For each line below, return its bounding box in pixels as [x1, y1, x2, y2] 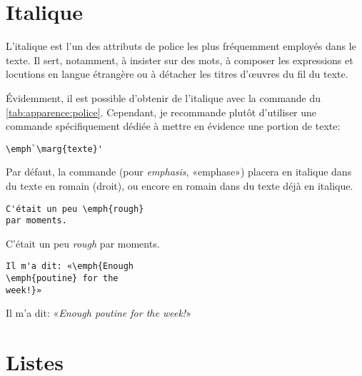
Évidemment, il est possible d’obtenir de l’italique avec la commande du [6, 90, 321, 105]
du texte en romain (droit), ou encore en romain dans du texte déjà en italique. [6, 178, 353, 193]
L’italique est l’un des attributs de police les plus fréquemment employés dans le [6, 39, 356, 54]
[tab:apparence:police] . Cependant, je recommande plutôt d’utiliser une [6, 104, 317, 119]
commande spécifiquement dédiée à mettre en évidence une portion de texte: [6, 118, 341, 133]
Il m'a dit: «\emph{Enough [6, 261, 134, 272]
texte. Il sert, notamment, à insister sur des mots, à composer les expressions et [6, 52, 353, 67]
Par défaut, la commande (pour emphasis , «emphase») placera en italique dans [6, 164, 352, 179]
